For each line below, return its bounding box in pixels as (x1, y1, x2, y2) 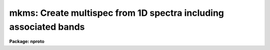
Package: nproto (9, 39, 44, 45)
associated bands (9, 21, 85, 32)
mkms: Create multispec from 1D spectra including (9, 7, 224, 18)
